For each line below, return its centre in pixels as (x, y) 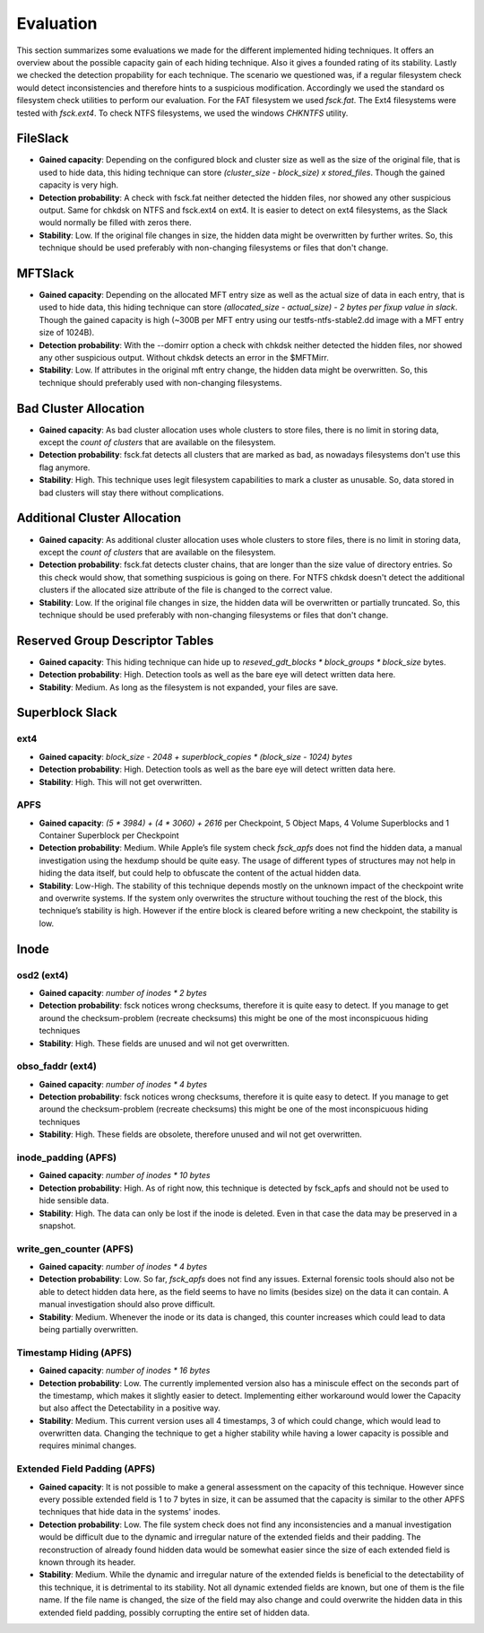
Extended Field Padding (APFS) (86, 1469)
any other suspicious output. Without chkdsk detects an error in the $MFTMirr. (184, 358)
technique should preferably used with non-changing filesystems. (160, 382)
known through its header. (87, 1562)
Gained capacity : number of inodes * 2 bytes (123, 992)
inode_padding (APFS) (66, 1157)
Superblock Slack (67, 713)
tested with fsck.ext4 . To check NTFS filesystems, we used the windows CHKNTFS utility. (182, 113)
